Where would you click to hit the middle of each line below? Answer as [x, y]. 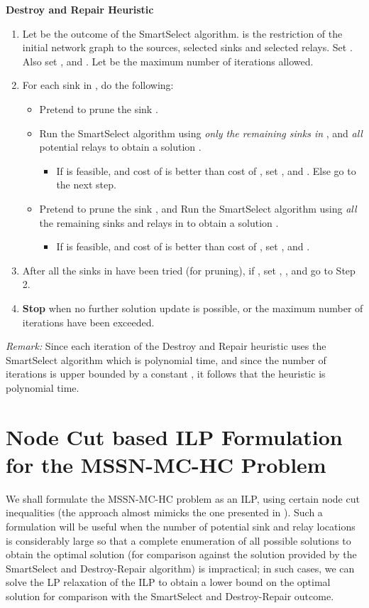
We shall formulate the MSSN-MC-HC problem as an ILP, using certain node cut [183, 498]
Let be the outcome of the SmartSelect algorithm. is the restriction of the [182, 33]
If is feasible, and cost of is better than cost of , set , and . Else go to [206, 170]
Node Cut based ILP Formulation [174, 436]
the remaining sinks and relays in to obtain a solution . [159, 222]
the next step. [86, 185]
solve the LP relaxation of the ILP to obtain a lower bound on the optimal [168, 582]
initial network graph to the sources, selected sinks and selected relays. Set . [187, 47]
